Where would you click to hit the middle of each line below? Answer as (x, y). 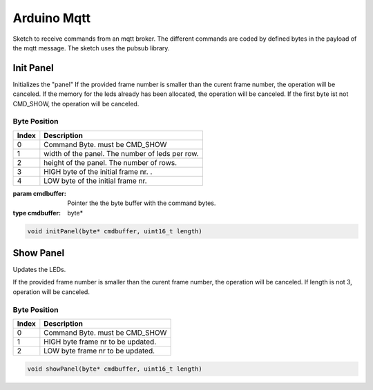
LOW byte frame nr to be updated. (99, 351)
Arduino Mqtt (52, 18)
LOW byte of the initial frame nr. (96, 181)
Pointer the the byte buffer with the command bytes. (142, 203)
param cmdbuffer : (40, 193)
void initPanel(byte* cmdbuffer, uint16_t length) (115, 231)
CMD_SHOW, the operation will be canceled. (76, 104)
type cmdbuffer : (37, 213)
